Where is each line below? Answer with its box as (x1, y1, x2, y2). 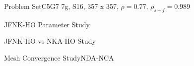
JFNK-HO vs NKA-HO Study (4, 36, 96, 46)
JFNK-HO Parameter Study (4, 19, 90, 29)
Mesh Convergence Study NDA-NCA (4, 52, 114, 63)
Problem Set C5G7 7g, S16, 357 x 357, (4, 1, 119, 11)
